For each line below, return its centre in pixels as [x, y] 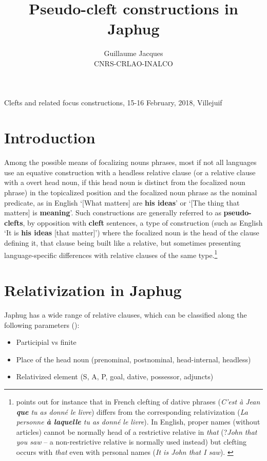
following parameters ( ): [42, 325]
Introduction [50, 137]
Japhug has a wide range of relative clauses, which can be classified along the [126, 314]
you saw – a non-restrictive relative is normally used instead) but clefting [131, 442]
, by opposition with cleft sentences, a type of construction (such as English [143, 222]
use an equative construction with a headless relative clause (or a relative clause [130, 172]
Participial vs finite [46, 342]
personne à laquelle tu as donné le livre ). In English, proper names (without [138, 422]
